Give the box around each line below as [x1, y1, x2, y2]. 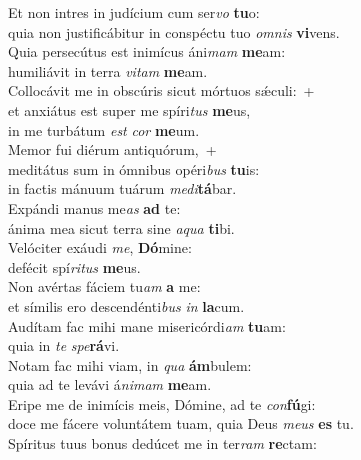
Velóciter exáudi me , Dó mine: [8, 237, 192, 258]
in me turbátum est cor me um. [8, 119, 200, 140]
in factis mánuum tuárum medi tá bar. [8, 178, 237, 199]
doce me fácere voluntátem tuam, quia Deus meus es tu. [8, 413, 354, 434]
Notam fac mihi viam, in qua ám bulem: [8, 354, 252, 375]
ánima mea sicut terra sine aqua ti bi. [8, 217, 235, 238]
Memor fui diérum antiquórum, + [8, 139, 217, 160]
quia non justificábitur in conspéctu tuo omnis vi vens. [8, 21, 340, 42]
